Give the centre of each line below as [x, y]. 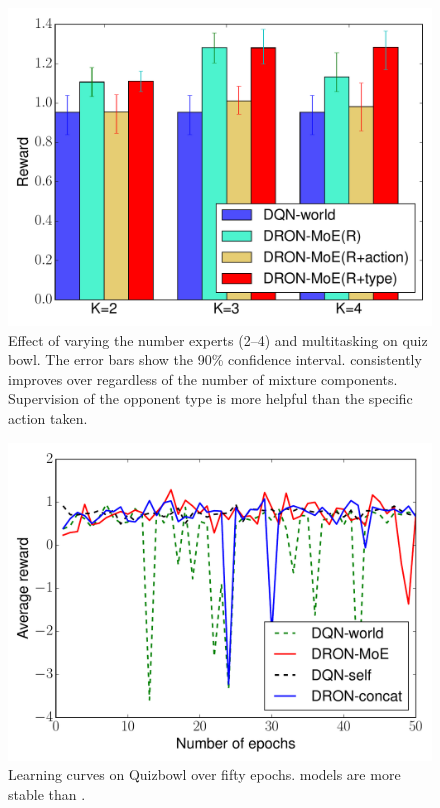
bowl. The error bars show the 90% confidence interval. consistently [215, 359]
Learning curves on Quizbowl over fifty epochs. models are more [204, 774]
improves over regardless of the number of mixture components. [203, 378]
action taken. [48, 417]
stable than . [47, 793]
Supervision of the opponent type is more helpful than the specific [210, 398]
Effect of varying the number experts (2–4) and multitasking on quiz [218, 339]
